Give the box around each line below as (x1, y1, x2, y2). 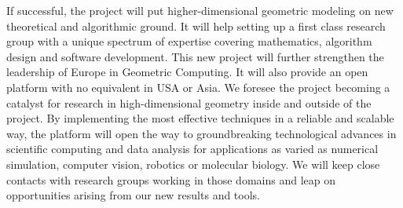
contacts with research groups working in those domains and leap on (6, 171, 335, 188)
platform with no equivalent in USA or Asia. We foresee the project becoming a (6, 78, 390, 95)
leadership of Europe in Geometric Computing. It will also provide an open (6, 64, 368, 80)
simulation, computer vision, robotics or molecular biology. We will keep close (6, 155, 380, 172)
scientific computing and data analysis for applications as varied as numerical (6, 140, 379, 157)
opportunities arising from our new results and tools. (6, 187, 261, 203)
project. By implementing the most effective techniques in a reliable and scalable (6, 110, 394, 126)
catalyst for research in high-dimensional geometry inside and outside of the (6, 94, 372, 111)
